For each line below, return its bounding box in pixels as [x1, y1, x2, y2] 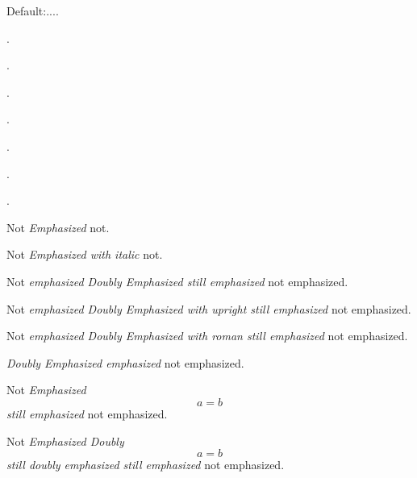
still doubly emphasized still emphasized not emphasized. [6, 456, 285, 473]
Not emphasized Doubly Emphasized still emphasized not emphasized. [6, 272, 348, 289]
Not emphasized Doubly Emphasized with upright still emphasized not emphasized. [6, 300, 411, 317]
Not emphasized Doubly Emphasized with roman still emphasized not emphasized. [6, 327, 408, 344]
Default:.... [6, 2, 59, 19]
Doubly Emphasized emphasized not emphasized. [6, 354, 244, 371]
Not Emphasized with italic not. [6, 246, 163, 263]
